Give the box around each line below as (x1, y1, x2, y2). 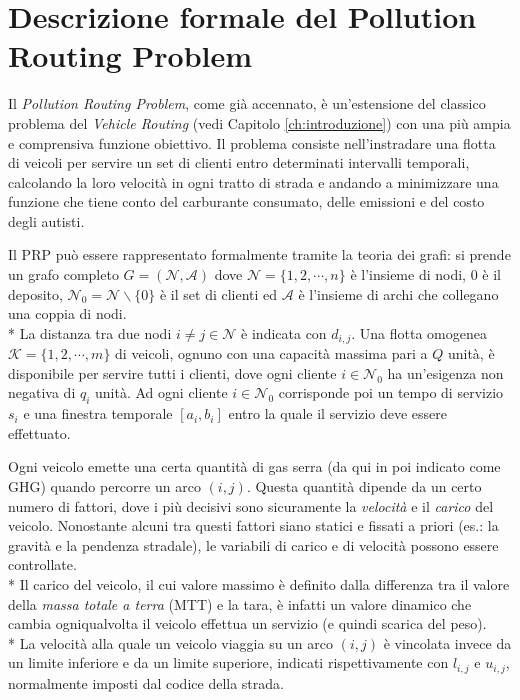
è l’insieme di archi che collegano (298, 283, 499, 304)
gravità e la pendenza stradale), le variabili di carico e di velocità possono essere (8, 534, 499, 555)
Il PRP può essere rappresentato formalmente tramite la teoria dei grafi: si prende (8, 244, 511, 265)
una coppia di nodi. (8, 303, 127, 324)
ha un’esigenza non (387, 362, 504, 383)
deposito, (8, 283, 63, 304)
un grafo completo (8, 264, 119, 285)
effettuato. (8, 422, 71, 443)
